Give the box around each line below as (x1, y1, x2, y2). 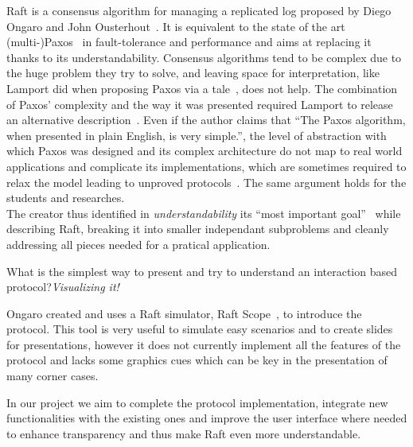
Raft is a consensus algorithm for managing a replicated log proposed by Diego (6, 2, 392, 18)
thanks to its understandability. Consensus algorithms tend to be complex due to (6, 49, 402, 65)
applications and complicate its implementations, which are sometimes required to (6, 157, 407, 174)
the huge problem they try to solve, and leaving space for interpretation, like (6, 64, 380, 81)
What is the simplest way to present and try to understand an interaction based (6, 262, 398, 279)
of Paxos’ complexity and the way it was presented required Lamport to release (6, 95, 393, 112)
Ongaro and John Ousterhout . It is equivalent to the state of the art (6, 17, 345, 34)
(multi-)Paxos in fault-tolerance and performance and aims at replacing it (6, 33, 372, 50)
